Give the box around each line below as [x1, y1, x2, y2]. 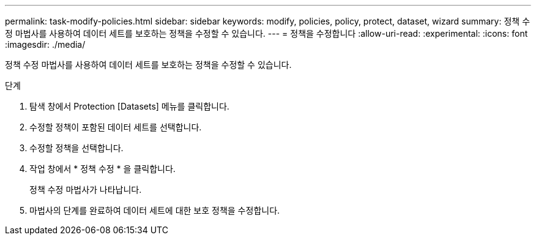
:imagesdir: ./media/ [5, 39, 86, 50]
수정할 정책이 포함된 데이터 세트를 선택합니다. [29, 122, 202, 132]
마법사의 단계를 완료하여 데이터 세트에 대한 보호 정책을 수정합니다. [29, 205, 280, 216]
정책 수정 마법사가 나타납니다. [29, 184, 142, 195]
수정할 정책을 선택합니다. [29, 143, 124, 153]
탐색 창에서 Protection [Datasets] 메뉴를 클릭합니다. [29, 101, 229, 111]
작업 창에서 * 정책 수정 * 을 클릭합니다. [29, 163, 176, 174]
